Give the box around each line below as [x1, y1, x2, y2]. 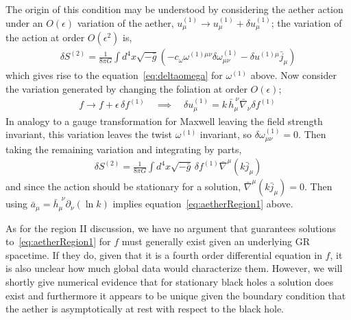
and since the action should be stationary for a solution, [5, 179, 241, 194]
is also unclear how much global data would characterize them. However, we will [5, 261, 343, 275]
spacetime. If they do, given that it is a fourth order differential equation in [5, 247, 322, 262]
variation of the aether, [77, 15, 174, 30]
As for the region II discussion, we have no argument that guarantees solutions [5, 220, 336, 235]
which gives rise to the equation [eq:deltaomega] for [5, 68, 223, 82]
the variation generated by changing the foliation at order [5, 81, 247, 95]
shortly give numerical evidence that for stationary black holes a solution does [5, 275, 334, 289]
